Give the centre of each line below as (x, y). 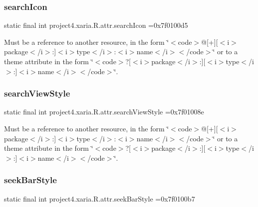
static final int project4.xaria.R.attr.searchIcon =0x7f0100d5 (96, 25)
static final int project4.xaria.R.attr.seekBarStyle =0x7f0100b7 (100, 198)
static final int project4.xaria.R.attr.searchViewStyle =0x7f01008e (104, 112)
